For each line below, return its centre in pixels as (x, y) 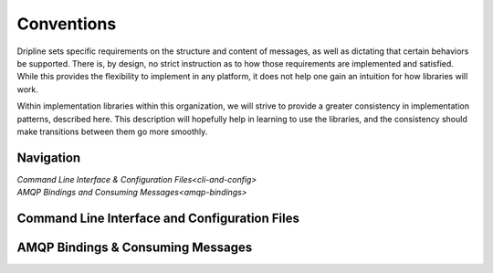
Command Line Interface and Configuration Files (158, 218)
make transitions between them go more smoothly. (112, 131)
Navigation (49, 157)
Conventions (67, 24)
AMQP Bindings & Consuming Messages (135, 248)
